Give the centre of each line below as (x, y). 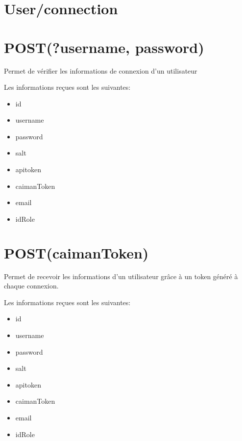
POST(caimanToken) (76, 252)
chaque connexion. (31, 286)
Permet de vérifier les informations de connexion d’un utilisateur (101, 70)
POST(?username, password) (104, 47)
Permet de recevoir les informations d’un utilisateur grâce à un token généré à (121, 276)
